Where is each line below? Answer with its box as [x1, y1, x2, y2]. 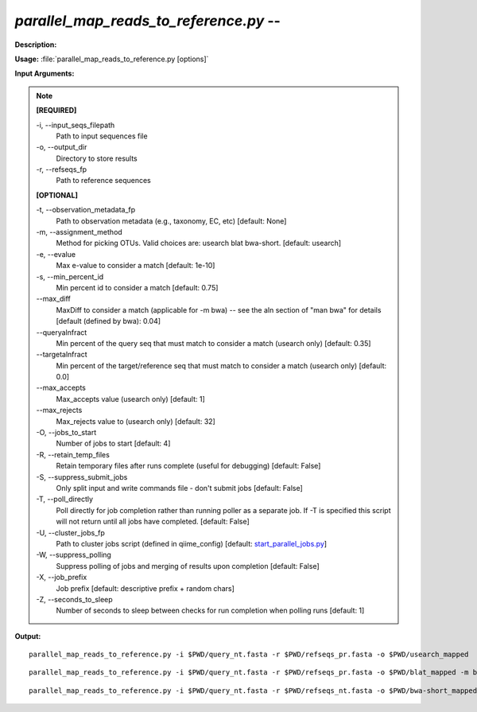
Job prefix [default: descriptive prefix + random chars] [56, 583, 235, 593]
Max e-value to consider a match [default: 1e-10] [56, 261, 215, 270]
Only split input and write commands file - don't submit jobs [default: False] [56, 484, 304, 492]
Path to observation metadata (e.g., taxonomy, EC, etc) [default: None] [56, 216, 287, 226]
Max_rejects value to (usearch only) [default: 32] [56, 416, 216, 426]
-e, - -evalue [36, 249, 76, 259]
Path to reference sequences [56, 176, 151, 185]
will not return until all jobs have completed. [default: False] [56, 517, 250, 527]
